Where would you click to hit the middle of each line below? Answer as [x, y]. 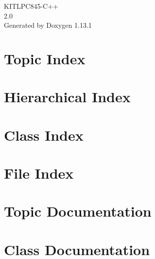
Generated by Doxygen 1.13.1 [48, 25]
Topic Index [45, 58]
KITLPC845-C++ [31, 6]
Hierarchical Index [67, 97]
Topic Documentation [78, 211]
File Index [39, 173]
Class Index [44, 135]
